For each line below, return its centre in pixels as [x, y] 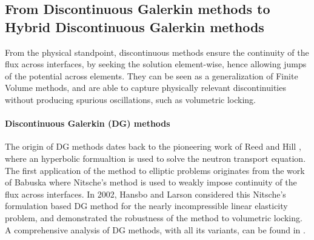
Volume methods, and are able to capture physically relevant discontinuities [145, 88]
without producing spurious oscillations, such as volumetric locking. [131, 99]
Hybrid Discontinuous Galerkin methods [135, 26]
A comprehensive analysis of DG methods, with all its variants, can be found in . [155, 229]
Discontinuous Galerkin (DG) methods [88, 123]
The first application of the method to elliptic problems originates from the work [155, 170]
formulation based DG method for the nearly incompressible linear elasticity [146, 206]
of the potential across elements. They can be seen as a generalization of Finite [152, 75]
